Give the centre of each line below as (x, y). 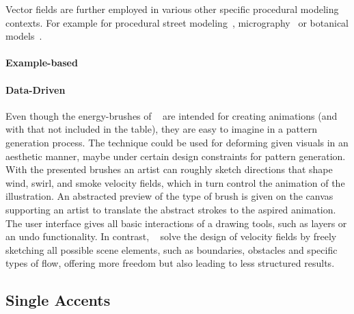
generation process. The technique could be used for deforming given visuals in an (177, 142)
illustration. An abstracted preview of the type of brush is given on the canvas (169, 196)
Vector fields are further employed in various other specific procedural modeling (172, 9)
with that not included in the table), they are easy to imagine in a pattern (161, 129)
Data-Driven (36, 89)
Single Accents (58, 300)
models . (24, 36)
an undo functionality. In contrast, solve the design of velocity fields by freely (171, 236)
